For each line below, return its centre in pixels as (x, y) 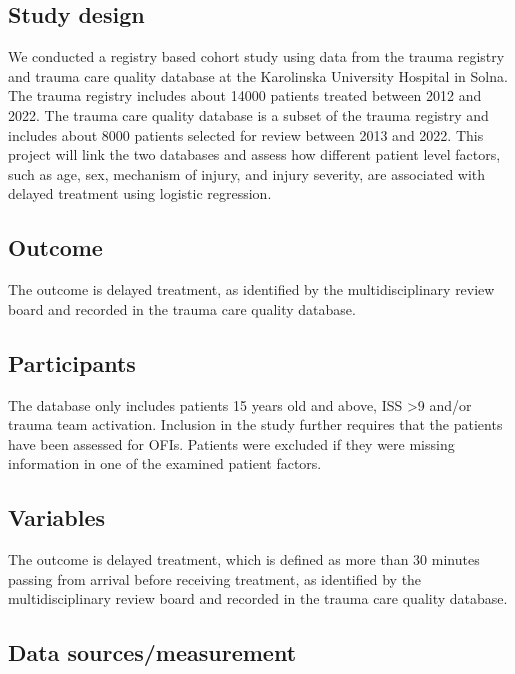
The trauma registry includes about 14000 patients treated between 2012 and (245, 95)
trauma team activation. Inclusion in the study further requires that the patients (255, 424)
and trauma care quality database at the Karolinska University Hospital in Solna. (258, 75)
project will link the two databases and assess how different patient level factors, (254, 154)
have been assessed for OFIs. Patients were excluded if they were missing (231, 443)
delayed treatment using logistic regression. (140, 193)
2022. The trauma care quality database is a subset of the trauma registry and (248, 114)
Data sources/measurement (152, 652)
